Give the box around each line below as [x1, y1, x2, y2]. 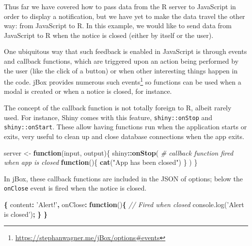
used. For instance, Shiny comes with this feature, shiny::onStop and [4, 112, 213, 122]
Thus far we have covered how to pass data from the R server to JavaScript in [4, 1, 236, 11]
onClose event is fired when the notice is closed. [4, 183, 147, 193]
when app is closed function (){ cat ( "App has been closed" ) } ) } [4, 157, 198, 167]
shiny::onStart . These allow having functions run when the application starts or [4, 122, 247, 132]
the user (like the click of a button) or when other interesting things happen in [4, 65, 238, 75]
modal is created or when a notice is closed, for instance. [4, 86, 172, 96]
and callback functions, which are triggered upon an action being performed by [4, 55, 239, 66]
